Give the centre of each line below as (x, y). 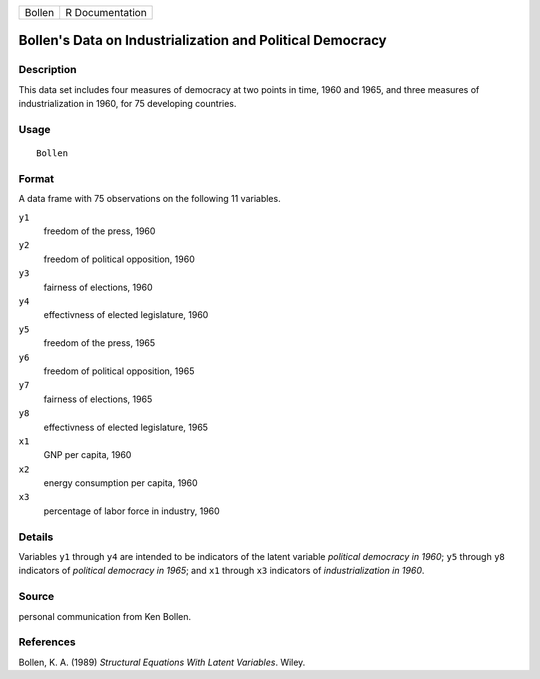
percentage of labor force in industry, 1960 (131, 511)
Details (36, 537)
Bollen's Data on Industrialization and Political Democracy (202, 40)
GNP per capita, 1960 (87, 455)
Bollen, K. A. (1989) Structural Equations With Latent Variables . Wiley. (162, 662)
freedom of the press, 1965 (99, 343)
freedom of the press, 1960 (99, 231)
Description (47, 70)
